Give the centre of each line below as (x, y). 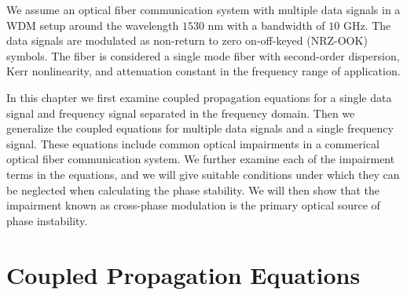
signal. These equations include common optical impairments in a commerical (193, 143)
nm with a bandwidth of (266, 25)
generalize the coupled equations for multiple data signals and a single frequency (200, 128)
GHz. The (367, 25)
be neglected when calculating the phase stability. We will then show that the (193, 189)
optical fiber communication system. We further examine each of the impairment (201, 159)
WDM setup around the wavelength (93, 25)
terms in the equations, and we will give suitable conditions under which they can (203, 174)
